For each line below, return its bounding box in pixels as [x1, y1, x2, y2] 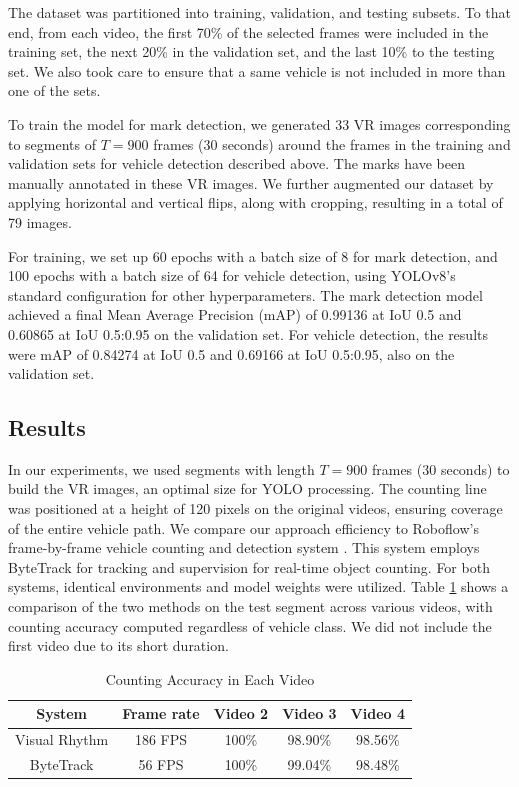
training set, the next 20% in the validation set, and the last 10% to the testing [8, 41, 495, 62]
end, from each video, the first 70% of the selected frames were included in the [8, 21, 489, 42]
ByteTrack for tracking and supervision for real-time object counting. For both [8, 556, 490, 577]
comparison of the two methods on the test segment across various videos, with [8, 596, 493, 617]
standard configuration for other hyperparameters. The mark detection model [8, 284, 483, 305]
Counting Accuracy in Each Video [105, 668, 315, 689]
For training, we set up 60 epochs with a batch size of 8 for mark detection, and [8, 245, 498, 266]
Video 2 [213, 703, 269, 724]
